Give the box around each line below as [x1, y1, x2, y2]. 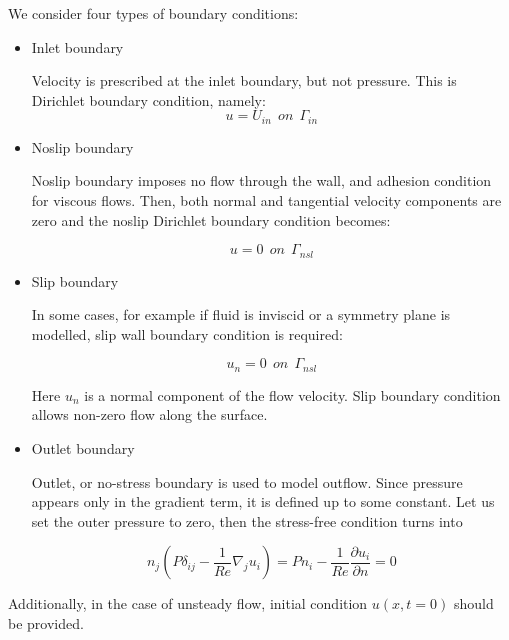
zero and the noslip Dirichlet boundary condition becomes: [31, 209, 391, 230]
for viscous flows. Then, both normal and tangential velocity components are [31, 190, 502, 211]
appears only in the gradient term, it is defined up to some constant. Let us [31, 491, 495, 512]
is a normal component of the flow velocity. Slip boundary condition [84, 384, 501, 405]
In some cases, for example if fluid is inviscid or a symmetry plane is [31, 304, 451, 325]
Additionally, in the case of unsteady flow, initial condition [8, 593, 368, 614]
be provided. [8, 613, 84, 634]
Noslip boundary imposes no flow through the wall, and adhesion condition [31, 170, 492, 191]
